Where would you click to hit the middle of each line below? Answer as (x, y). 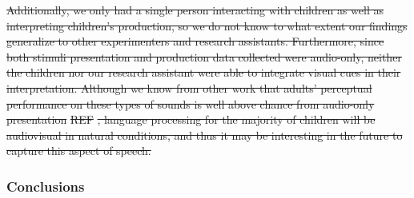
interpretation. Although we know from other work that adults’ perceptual (189, 87)
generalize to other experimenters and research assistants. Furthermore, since (195, 41)
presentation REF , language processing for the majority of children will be (191, 119)
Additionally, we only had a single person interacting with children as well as (195, 10)
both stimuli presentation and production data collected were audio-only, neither (204, 56)
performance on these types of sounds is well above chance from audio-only (191, 103)
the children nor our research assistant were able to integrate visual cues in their (204, 72)
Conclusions (46, 186)
